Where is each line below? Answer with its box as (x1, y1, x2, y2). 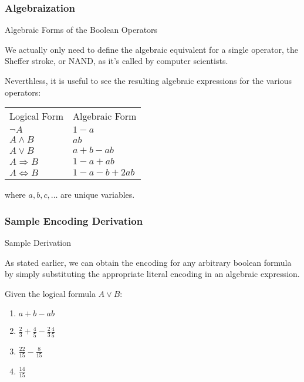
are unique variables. (60, 188, 135, 201)
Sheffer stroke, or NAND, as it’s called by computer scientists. (5, 55, 228, 67)
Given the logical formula (5, 287, 96, 299)
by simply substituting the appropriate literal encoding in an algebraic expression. (5, 268, 300, 280)
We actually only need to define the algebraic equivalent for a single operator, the (5, 43, 298, 55)
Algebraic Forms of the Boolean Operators (5, 23, 158, 36)
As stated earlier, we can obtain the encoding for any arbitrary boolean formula (5, 256, 292, 268)
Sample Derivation (5, 236, 72, 248)
